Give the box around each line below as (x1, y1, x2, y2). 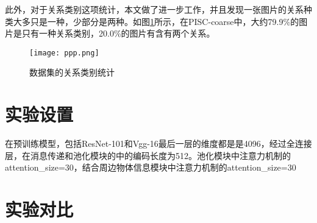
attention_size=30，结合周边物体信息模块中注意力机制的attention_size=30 (5, 161, 296, 174)
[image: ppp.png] (29, 48, 99, 57)
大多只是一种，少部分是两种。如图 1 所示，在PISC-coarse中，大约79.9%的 (13, 15, 299, 27)
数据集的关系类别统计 (29, 66, 115, 79)
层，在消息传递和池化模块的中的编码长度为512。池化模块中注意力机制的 (5, 149, 291, 161)
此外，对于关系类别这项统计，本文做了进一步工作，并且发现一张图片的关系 (5, 3, 304, 15)
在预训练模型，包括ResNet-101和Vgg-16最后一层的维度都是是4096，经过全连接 (5, 137, 312, 150)
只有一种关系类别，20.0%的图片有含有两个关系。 (21, 27, 215, 40)
